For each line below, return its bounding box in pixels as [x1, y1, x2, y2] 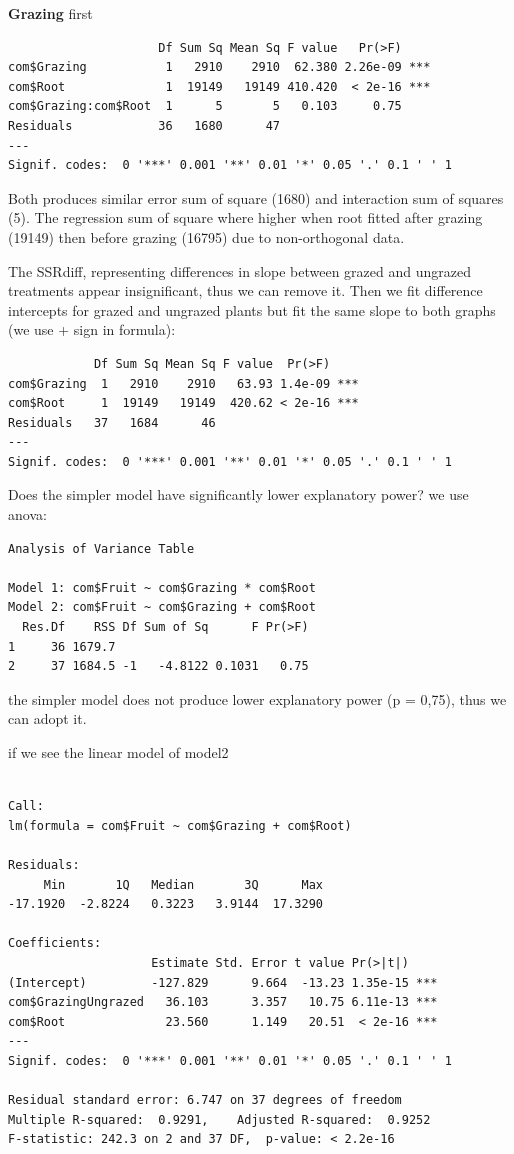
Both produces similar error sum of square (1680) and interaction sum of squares [8, 187, 504, 208]
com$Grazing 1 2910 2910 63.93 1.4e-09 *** [8, 376, 359, 391]
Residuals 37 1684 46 [8, 415, 216, 430]
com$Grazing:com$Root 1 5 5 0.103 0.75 [8, 99, 402, 114]
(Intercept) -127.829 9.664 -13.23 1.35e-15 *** [8, 975, 438, 990]
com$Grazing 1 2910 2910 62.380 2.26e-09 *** [8, 60, 431, 75]
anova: [8, 504, 47, 525]
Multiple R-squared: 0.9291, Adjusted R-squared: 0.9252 [8, 1112, 431, 1127]
